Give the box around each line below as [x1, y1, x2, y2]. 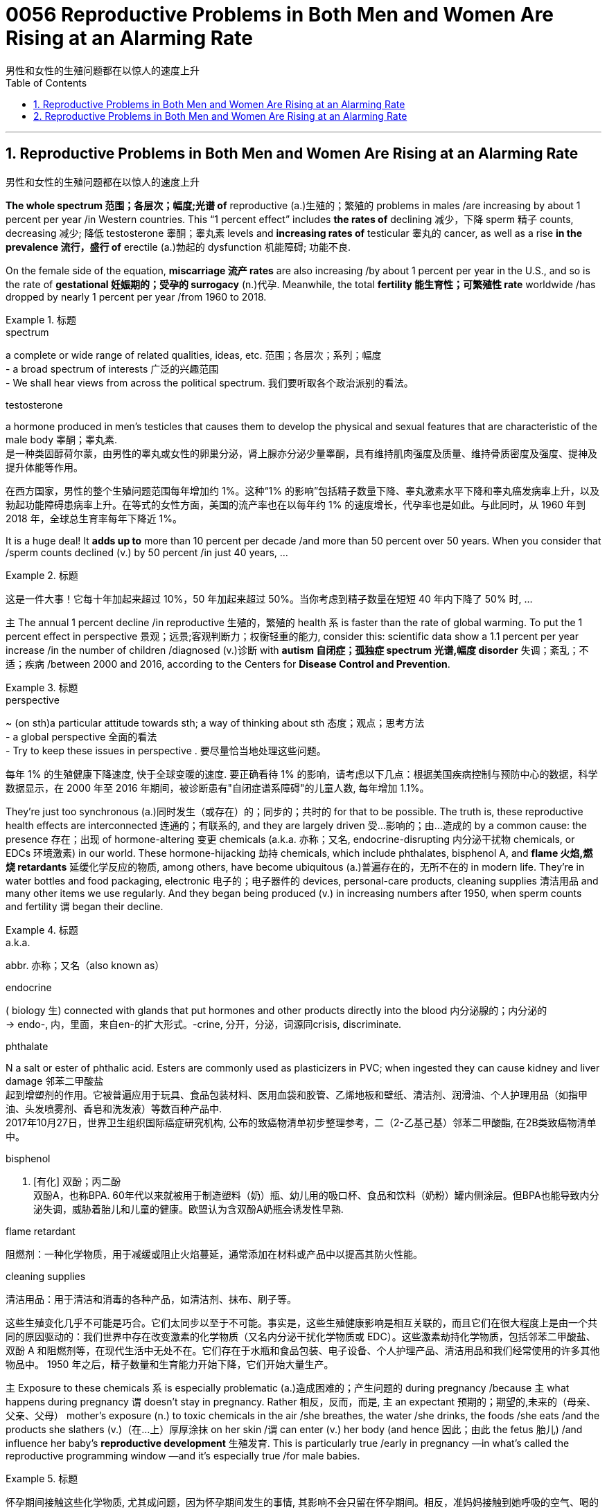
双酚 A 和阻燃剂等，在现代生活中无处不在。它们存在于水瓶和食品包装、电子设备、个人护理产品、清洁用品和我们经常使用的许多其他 [6, 1344, 600, 1356]
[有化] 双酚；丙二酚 [33, 1175, 121, 1187]
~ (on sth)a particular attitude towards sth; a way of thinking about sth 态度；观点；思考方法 [6, 716, 425, 729]
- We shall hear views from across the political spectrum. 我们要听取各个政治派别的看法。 [6, 376, 414, 389]
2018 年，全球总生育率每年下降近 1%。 [6, 512, 183, 524]
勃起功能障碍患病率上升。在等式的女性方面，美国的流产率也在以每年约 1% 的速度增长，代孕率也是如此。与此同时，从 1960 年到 [6, 498, 586, 510]
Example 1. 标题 [6, 313, 76, 326]
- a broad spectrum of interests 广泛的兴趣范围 [6, 362, 219, 375]
